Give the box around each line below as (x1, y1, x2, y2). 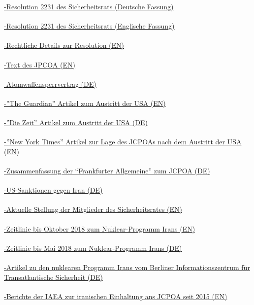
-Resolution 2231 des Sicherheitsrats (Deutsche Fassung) (4, 1, 174, 11)
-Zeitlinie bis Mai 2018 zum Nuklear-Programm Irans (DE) (4, 242, 182, 253)
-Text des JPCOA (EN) (4, 59, 75, 69)
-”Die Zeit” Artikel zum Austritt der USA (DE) (4, 117, 148, 128)
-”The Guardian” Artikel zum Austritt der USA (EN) (4, 98, 166, 108)
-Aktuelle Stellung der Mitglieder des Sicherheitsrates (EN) (4, 204, 182, 214)
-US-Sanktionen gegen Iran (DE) (4, 185, 103, 195)
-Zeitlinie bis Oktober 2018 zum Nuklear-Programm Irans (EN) (4, 223, 195, 234)
